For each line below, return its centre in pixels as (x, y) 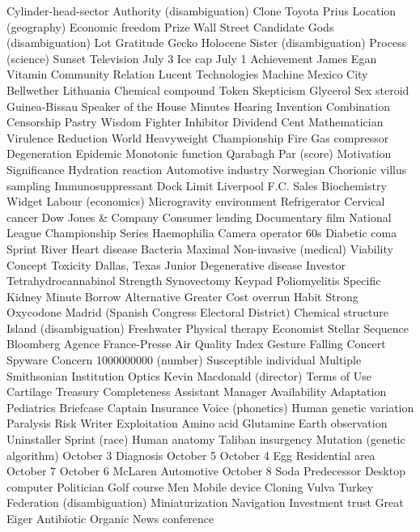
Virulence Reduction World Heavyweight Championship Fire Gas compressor (198, 137)
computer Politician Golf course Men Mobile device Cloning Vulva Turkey (190, 486)
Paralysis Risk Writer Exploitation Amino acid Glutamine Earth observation (197, 423)
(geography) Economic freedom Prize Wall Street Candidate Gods (170, 26)
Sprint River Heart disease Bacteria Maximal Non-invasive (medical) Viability (200, 248)
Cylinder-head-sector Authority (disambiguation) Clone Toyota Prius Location (202, 11)
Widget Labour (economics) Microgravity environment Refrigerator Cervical (196, 201)
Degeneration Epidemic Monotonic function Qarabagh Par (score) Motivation (199, 153)
